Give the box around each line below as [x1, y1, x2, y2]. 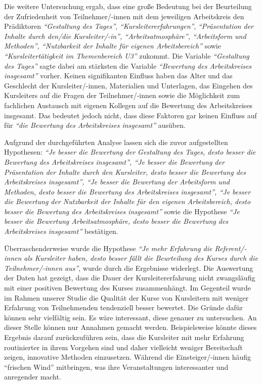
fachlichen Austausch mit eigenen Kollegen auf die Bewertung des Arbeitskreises [4, 100, 253, 110]
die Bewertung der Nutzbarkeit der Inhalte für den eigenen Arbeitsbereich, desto [4, 196, 251, 207]
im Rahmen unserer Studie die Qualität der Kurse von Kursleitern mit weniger [4, 292, 249, 303]
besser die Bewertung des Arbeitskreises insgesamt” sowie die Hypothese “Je [4, 206, 240, 216]
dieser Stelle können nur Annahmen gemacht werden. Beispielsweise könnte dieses [4, 322, 257, 332]
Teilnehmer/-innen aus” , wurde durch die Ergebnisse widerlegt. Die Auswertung [4, 262, 253, 273]
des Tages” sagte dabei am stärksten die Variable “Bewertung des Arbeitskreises [4, 60, 252, 71]
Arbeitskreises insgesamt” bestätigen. [4, 226, 118, 236]
